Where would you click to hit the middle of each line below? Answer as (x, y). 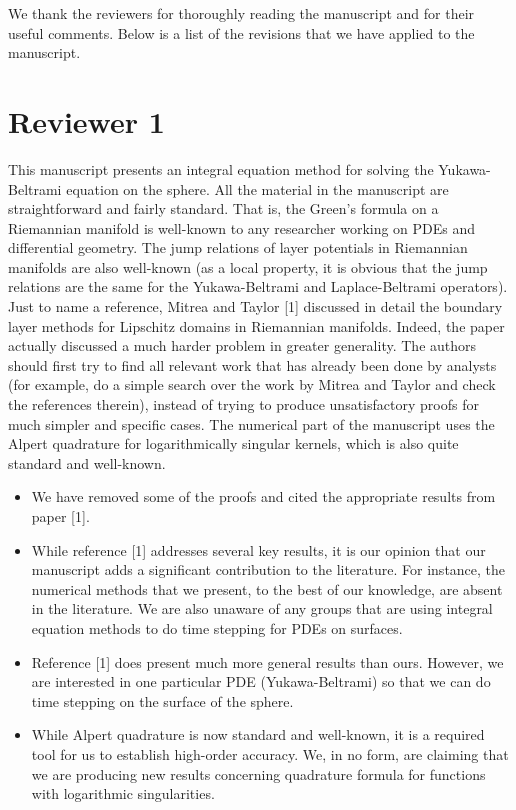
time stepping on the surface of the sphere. (162, 700)
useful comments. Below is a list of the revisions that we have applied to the (241, 32)
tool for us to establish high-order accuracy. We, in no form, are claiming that (270, 753)
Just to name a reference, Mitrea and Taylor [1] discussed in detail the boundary (255, 306)
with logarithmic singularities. (123, 793)
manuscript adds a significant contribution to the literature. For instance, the (268, 569)
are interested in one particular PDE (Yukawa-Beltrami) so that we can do (261, 681)
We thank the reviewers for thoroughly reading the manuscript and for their (241, 13)
